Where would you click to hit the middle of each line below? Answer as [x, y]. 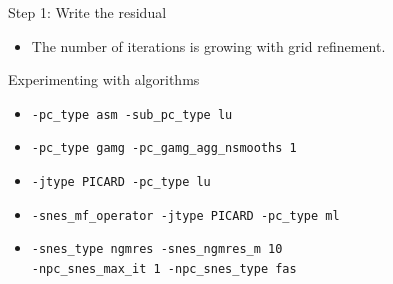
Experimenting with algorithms [104, 79]
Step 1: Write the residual [87, 12]
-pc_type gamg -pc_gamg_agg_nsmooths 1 [164, 148]
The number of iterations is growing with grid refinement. [208, 45]
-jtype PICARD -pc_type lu [121, 182]
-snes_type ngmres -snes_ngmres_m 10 [157, 249]
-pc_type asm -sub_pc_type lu [132, 114]
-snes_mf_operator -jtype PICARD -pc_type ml [185, 215]
